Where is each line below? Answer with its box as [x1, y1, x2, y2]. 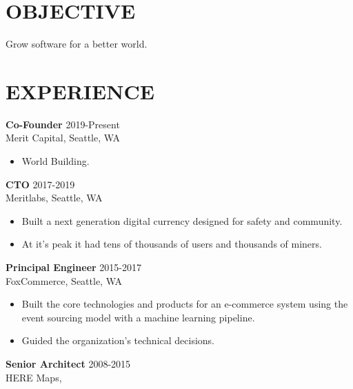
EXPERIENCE [6, 77, 154, 105]
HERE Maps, [6, 370, 62, 384]
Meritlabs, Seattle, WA [6, 190, 103, 205]
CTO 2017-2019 [6, 177, 75, 191]
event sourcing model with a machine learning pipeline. [21, 310, 255, 324]
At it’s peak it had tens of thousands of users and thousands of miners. [21, 237, 322, 251]
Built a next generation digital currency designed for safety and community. [21, 213, 343, 228]
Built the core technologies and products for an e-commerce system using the [21, 297, 348, 311]
